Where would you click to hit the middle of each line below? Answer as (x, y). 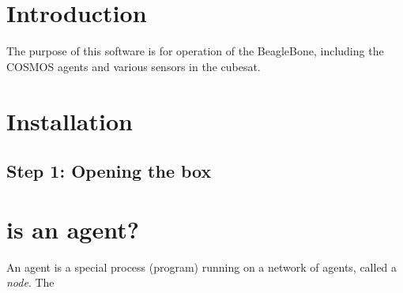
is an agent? (73, 229)
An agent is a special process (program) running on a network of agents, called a (202, 267)
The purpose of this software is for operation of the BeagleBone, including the (195, 51)
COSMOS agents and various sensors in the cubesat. (134, 66)
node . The (30, 282)
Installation (70, 120)
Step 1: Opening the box (109, 171)
